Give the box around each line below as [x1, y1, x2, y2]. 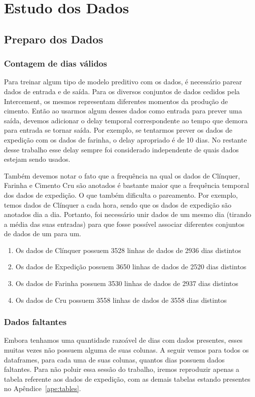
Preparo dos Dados [4, 31, 104, 46]
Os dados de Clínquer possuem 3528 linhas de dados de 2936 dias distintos [15, 245, 241, 255]
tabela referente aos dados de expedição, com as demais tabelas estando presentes [4, 373, 251, 384]
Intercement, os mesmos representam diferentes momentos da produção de [4, 96, 228, 106]
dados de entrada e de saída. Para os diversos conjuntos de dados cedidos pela [4, 86, 240, 96]
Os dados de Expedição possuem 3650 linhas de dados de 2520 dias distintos [15, 261, 247, 272]
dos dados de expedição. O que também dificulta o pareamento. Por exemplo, [4, 189, 238, 200]
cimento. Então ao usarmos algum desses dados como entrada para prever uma [4, 106, 242, 116]
